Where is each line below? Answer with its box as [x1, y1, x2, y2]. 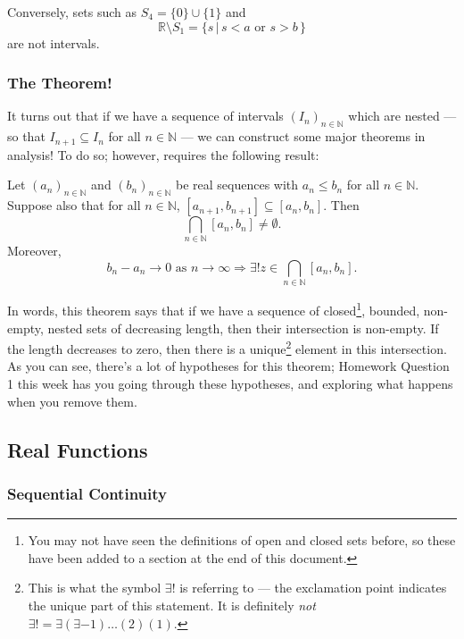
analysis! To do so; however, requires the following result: [7, 145, 319, 164]
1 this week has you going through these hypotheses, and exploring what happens [7, 374, 453, 392]
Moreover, [7, 241, 62, 260]
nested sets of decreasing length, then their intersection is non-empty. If [47, 318, 439, 337]
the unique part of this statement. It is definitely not [28, 595, 316, 614]
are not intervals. [7, 33, 100, 52]
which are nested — [348, 106, 457, 125]
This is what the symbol [28, 578, 162, 597]
